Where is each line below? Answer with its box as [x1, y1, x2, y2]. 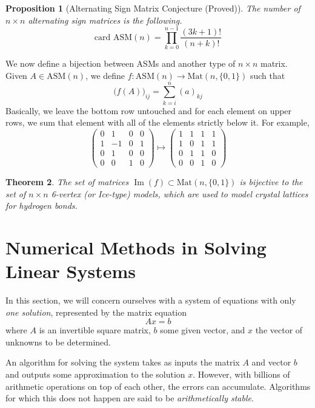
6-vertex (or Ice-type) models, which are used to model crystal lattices [51, 187, 308, 200]
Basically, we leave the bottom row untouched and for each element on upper [5, 104, 292, 117]
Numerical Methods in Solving [5, 234, 267, 259]
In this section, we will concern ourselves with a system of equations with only [5, 294, 296, 307]
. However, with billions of [193, 368, 290, 381]
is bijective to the [239, 175, 303, 188]
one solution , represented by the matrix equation [5, 305, 187, 318]
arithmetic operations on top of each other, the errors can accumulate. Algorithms [5, 379, 311, 392]
